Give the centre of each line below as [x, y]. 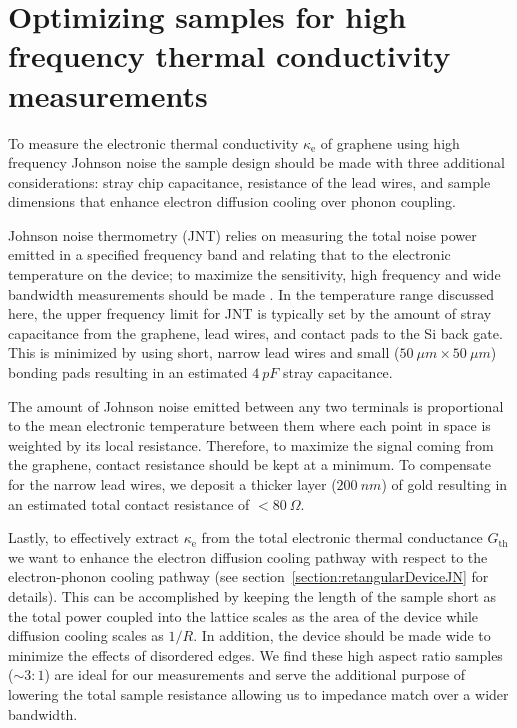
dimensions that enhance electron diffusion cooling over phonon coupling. [232, 201]
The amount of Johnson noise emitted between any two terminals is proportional [256, 405]
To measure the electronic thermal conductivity [153, 142]
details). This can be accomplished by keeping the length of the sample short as [252, 595]
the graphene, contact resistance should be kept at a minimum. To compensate [249, 464]
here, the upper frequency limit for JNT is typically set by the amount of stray [250, 313]
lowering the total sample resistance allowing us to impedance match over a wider [258, 693]
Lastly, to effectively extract [94, 537]
